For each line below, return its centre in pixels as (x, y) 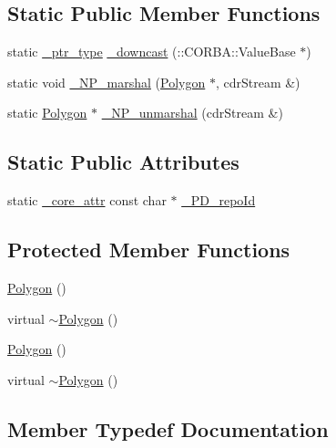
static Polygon (47, 113)
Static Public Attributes (123, 162)
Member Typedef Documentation (168, 428)
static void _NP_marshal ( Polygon (107, 82)
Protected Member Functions (149, 250)
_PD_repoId (219, 200)
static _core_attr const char (87, 200)
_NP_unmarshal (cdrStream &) (192, 113)
